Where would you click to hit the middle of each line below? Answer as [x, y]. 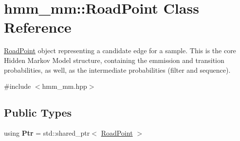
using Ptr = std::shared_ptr [47, 132]
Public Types [38, 112]
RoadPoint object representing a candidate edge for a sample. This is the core [120, 50]
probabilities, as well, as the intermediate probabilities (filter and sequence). [117, 70]
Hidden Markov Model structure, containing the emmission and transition [114, 60]
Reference [38, 27]
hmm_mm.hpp [65, 86]
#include [18, 86]
